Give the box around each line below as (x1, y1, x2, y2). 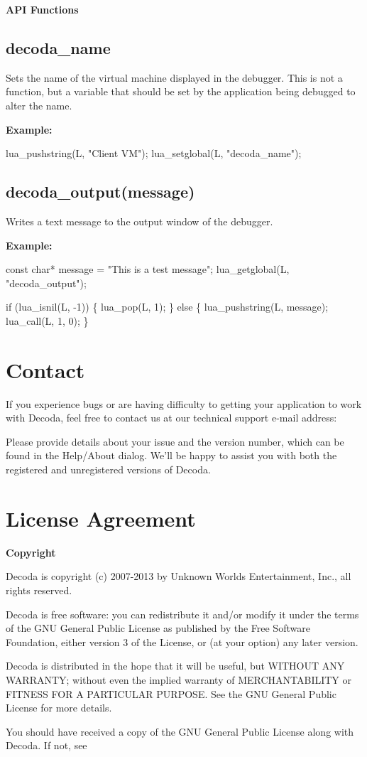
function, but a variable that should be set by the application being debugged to (6, 84, 356, 99)
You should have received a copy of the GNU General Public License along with (6, 724, 354, 739)
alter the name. (6, 97, 72, 112)
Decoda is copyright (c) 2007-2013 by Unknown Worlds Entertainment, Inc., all (6, 569, 351, 584)
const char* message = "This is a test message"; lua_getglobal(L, (6, 262, 290, 277)
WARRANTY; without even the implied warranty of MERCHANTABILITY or (6, 672, 352, 687)
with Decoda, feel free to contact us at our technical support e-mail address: (6, 410, 337, 425)
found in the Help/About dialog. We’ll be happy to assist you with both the (6, 448, 337, 463)
